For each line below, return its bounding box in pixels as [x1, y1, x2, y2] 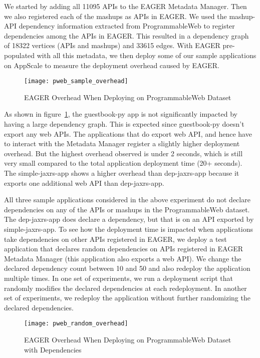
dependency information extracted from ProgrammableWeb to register [19, 21, 235, 31]
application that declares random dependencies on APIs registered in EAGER [4, 243, 243, 254]
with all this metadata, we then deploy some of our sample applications [37, 50, 256, 60]
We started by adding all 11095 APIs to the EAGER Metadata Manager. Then [4, 1, 247, 11]
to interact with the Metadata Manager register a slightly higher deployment [4, 138, 240, 149]
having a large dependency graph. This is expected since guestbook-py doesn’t [4, 119, 244, 129]
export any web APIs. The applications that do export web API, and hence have [4, 128, 252, 139]
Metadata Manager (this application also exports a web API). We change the [4, 253, 241, 263]
